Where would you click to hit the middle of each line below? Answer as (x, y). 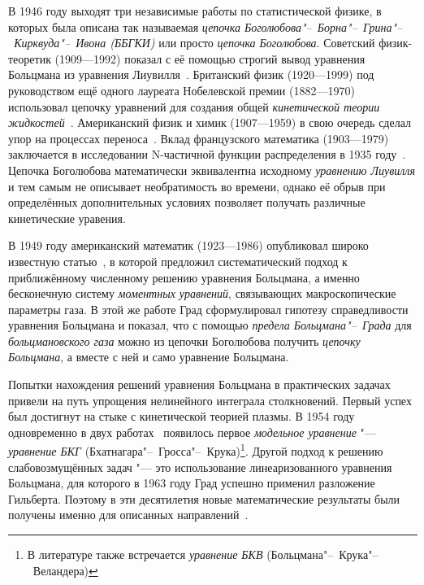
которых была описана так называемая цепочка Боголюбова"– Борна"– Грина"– (206, 26)
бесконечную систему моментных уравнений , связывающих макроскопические (202, 293)
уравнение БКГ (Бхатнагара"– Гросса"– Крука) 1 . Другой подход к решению (196, 450)
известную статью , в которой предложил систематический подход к (178, 261)
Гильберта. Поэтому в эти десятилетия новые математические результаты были (204, 498)
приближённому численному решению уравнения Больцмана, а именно (184, 277)
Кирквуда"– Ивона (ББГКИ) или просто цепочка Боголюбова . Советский (195, 43)
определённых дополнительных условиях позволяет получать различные (187, 202)
